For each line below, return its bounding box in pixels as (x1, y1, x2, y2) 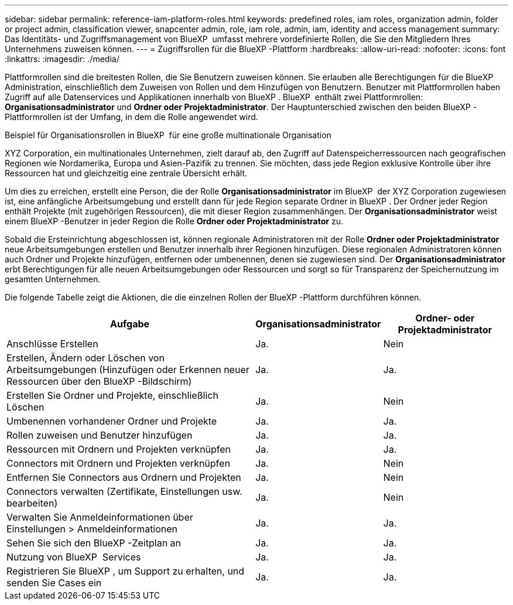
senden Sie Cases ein (6, 577, 102, 589)
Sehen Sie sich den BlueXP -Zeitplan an (6, 537, 182, 549)
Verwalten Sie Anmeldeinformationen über (6, 511, 193, 523)
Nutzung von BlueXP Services (6, 551, 141, 563)
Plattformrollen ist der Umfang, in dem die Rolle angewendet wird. (5, 112, 258, 122)
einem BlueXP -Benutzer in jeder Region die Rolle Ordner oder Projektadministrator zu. (5, 216, 343, 226)
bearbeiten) (6, 497, 58, 509)
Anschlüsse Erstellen (6, 338, 98, 350)
